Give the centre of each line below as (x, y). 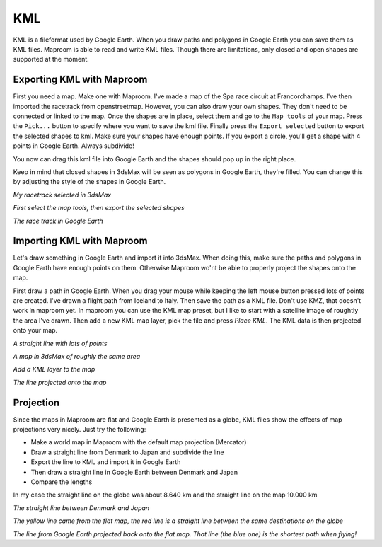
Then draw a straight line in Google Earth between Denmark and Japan (134, 472)
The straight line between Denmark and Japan (81, 508)
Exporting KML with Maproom (80, 80)
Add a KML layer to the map (54, 369)
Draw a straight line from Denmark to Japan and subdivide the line (127, 452)
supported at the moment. (51, 59)
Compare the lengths (62, 482)
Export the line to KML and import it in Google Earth (106, 462)
